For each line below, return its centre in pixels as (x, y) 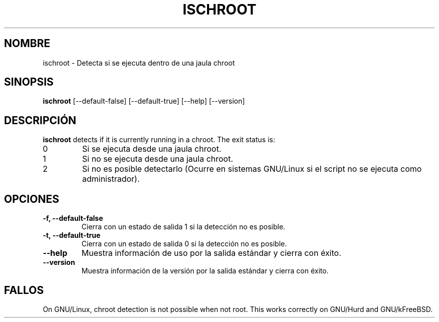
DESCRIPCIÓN (40, 120)
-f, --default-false (73, 218)
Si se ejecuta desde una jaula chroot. (152, 149)
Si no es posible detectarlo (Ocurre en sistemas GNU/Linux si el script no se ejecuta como (252, 169)
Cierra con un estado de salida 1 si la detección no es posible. (183, 227)
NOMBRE (27, 44)
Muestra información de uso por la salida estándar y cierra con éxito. (211, 253)
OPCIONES (32, 199)
